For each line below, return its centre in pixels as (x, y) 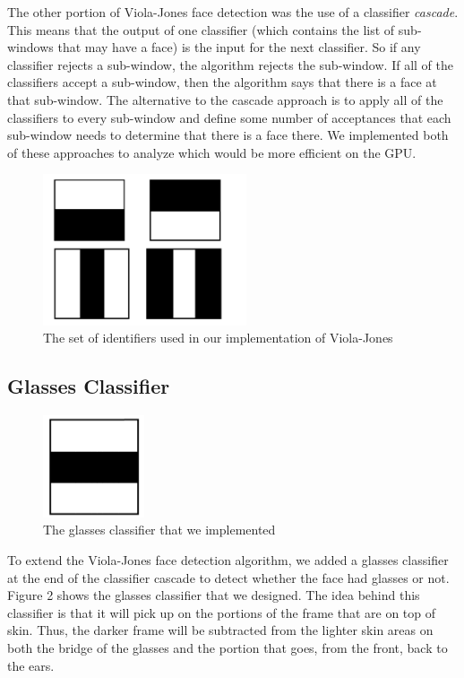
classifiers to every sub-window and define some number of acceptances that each (229, 117)
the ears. (31, 665)
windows (30, 47)
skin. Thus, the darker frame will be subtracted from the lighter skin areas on (220, 630)
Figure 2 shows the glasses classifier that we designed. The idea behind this (214, 595)
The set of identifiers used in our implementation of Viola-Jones (218, 338)
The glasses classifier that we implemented (159, 530)
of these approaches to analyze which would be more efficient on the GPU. (212, 152)
